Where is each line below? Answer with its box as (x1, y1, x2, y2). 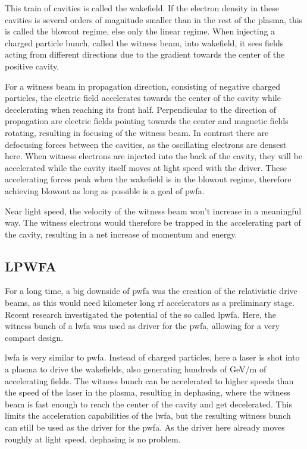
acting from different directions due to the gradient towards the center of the (5, 48, 285, 61)
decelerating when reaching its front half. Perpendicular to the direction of (5, 103, 276, 115)
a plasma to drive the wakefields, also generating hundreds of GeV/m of (5, 363, 267, 375)
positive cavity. (5, 59, 59, 72)
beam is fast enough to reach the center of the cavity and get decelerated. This (5, 397, 292, 410)
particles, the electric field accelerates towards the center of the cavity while (5, 91, 281, 104)
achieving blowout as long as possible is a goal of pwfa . (5, 184, 205, 197)
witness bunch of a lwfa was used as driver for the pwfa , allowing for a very (5, 320, 280, 332)
